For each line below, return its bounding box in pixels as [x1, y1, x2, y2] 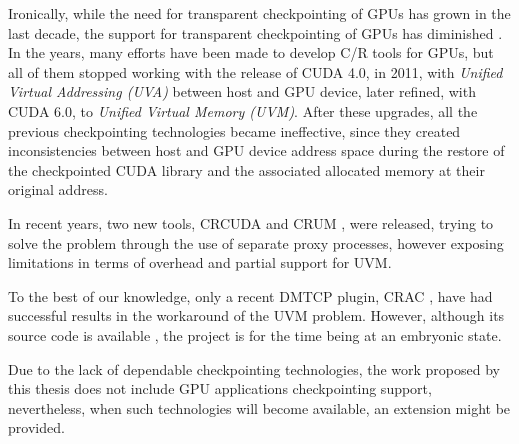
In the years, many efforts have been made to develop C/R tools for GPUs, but [8, 42, 494, 63]
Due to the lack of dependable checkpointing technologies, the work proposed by [8, 358, 500, 379]
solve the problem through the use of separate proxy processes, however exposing [8, 232, 504, 253]
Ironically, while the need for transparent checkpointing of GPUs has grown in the [8, 3, 511, 23]
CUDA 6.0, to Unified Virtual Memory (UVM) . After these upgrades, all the [8, 100, 478, 121]
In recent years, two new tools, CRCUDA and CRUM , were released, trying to [8, 212, 494, 233]
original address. [8, 179, 108, 200]
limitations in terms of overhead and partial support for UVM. [8, 252, 392, 273]
